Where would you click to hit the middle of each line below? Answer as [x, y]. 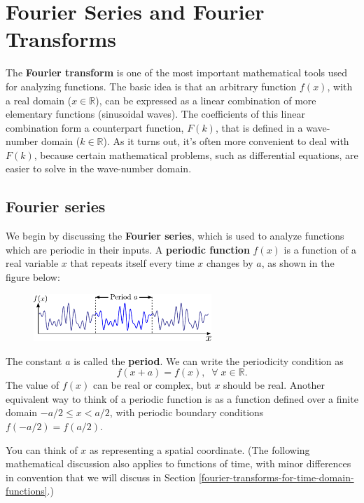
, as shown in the [298, 263]
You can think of [42, 449]
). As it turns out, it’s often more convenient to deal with [226, 141]
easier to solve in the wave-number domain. [99, 168]
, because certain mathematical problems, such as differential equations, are [196, 154]
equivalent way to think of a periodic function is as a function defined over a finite [182, 398]
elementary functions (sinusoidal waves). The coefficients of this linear [155, 114]
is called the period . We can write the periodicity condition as [209, 360]
